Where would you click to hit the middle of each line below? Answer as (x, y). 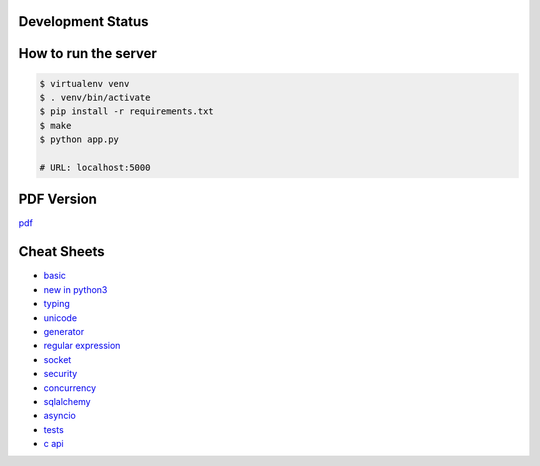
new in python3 (75, 289)
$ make (55, 125)
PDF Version (57, 199)
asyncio (60, 416)
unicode (60, 317)
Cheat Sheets (61, 251)
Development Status (83, 21)
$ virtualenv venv (84, 83)
